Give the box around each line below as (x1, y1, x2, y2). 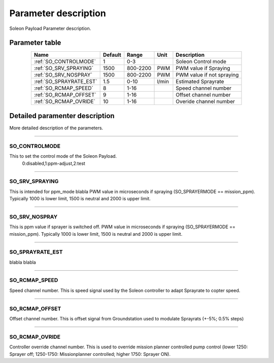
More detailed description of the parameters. (9, 125, 104, 131)
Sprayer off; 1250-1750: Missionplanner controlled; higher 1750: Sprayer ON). (9, 351, 171, 357)
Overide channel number (176, 98, 235, 105)
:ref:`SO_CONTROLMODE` (33, 58, 96, 65)
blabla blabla (9, 259, 37, 265)
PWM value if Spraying (176, 65, 230, 72)
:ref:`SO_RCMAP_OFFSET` (33, 91, 96, 98)
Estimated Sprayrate (176, 78, 224, 85)
